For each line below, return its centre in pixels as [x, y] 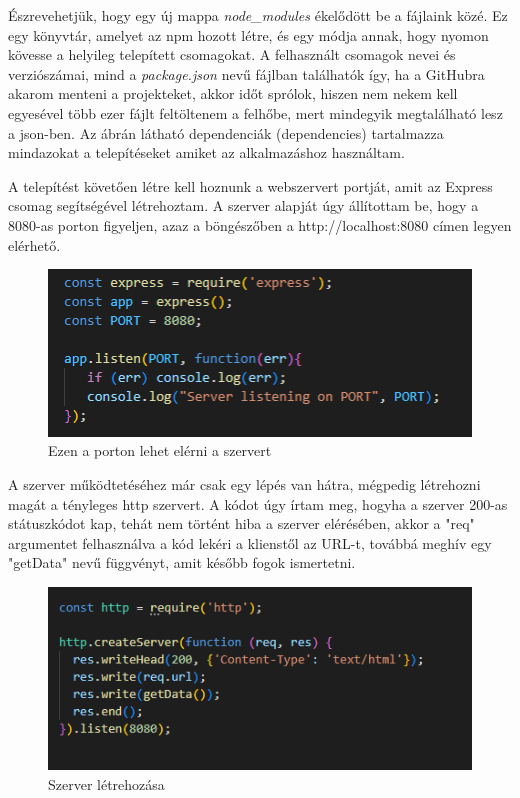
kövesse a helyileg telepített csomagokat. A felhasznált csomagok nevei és [232, 54]
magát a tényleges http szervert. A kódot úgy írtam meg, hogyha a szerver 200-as [258, 503]
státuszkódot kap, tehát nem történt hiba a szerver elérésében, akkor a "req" [241, 523]
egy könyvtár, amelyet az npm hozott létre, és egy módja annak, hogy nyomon [248, 34]
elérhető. [34, 244]
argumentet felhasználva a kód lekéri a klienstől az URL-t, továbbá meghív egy [250, 542]
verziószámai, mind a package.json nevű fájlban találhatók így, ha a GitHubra [246, 73]
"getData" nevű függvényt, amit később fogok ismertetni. [182, 562]
